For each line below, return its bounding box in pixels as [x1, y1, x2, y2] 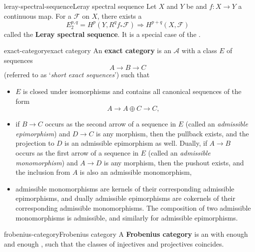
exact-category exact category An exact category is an [4, 45, 171, 56]
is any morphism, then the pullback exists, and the [96, 128, 249, 138]
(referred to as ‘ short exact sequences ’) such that [4, 69, 150, 80]
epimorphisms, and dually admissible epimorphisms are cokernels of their [15, 193, 235, 203]
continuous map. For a [4, 10, 72, 21]
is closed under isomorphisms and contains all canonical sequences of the [23, 86, 242, 96]
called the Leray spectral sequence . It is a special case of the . [4, 29, 201, 39]
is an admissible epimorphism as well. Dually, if [64, 138, 207, 148]
